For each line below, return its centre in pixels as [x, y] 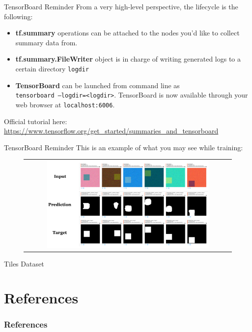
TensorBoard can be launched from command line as [98, 85]
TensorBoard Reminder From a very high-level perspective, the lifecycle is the [121, 6]
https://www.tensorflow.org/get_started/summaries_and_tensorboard [111, 131]
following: [18, 16]
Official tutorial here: [36, 121]
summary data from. [46, 42]
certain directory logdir [52, 68]
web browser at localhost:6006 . [65, 104]
